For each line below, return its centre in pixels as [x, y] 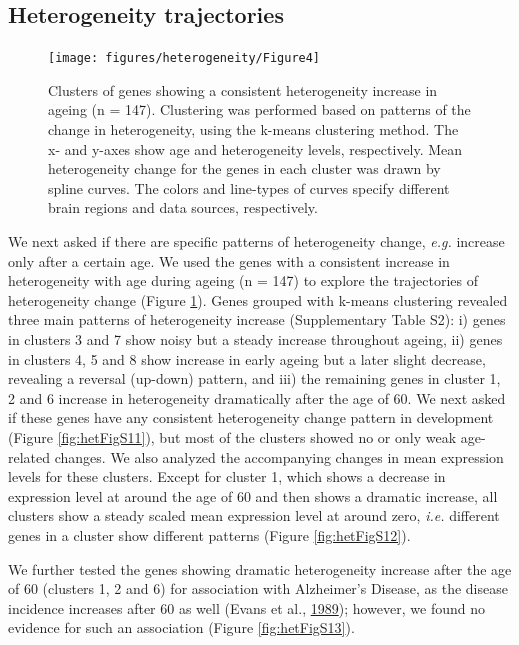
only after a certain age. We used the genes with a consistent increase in [229, 260]
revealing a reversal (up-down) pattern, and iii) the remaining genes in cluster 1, [254, 378]
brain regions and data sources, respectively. [183, 207]
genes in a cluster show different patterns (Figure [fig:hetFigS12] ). [209, 534]
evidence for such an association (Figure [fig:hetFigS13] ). [181, 627]
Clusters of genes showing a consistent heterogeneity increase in [243, 89]
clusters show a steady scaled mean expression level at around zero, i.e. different [254, 515]
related [29, 456]
